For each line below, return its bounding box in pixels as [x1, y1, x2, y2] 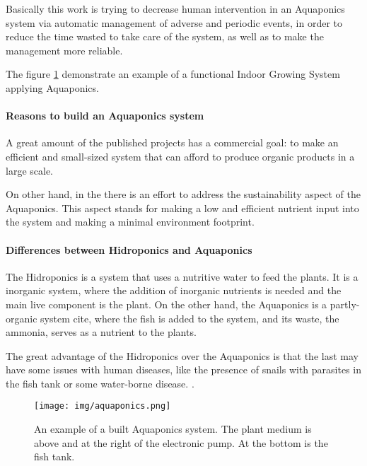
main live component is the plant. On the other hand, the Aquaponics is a [6, 296, 327, 311]
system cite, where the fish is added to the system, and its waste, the [40, 310, 339, 325]
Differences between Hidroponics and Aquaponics [6, 242, 252, 257]
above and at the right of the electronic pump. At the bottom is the [34, 435, 328, 450]
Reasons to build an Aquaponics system [6, 108, 204, 123]
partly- [330, 296, 360, 311]
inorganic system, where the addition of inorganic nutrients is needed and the [6, 283, 342, 298]
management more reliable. [6, 42, 123, 57]
